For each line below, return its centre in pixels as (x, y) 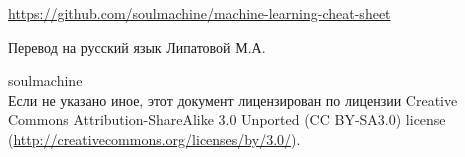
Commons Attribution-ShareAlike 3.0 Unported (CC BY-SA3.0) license (227, 119)
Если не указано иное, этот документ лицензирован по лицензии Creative (233, 99)
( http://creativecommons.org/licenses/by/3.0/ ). (154, 138)
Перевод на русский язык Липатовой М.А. (137, 46)
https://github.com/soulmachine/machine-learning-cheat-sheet (199, 13)
